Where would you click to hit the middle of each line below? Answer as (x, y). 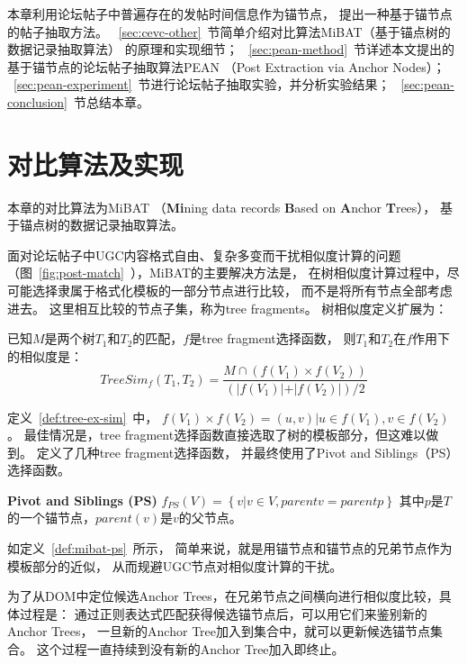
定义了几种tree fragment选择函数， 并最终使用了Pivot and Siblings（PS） (247, 452)
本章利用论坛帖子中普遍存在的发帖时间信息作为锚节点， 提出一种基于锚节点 (230, 14)
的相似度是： (45, 355)
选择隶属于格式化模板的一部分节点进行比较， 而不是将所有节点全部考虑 (242, 291)
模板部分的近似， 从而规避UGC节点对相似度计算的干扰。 (175, 565)
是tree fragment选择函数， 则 (273, 338)
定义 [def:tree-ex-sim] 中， (83, 417)
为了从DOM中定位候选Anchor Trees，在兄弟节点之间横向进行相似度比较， (223, 596)
